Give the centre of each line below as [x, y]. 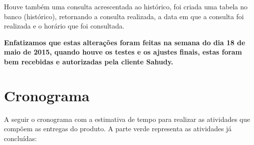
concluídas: [20, 138]
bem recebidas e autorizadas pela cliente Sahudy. [89, 61]
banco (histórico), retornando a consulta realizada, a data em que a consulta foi [124, 16]
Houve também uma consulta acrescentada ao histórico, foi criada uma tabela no [126, 6]
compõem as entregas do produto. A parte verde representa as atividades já [118, 129]
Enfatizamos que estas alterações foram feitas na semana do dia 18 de [125, 42]
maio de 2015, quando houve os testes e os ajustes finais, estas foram [123, 52]
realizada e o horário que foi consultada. [64, 26]
